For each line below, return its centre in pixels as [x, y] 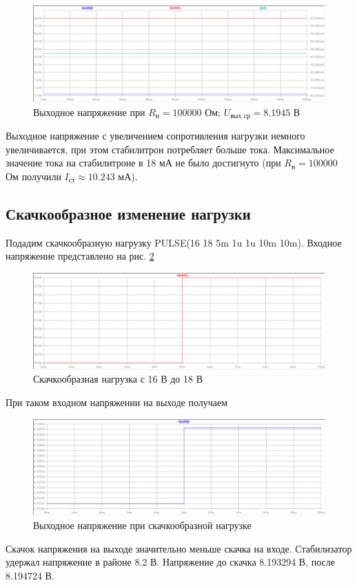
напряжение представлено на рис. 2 [80, 256]
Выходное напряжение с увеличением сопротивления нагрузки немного [155, 135]
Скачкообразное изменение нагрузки [128, 213]
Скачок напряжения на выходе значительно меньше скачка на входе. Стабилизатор [179, 548]
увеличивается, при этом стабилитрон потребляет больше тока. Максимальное [170, 149]
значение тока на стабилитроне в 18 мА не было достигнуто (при [143, 163]
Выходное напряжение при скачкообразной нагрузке [142, 525]
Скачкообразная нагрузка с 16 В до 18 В [118, 379]
